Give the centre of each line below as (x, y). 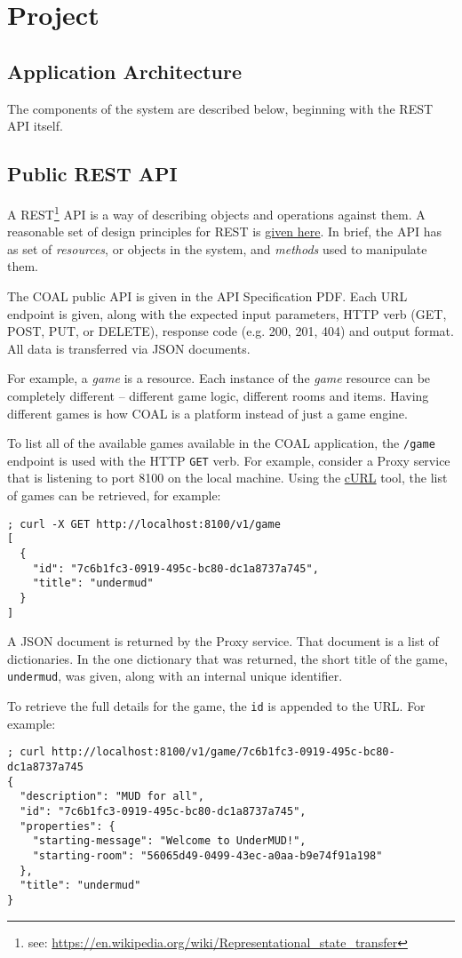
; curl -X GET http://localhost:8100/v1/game (144, 524)
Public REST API (92, 174)
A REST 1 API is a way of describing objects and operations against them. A (216, 212)
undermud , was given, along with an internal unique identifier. (175, 676)
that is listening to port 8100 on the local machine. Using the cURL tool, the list (227, 478)
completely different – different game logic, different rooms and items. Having (218, 395)
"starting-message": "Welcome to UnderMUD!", (169, 841)
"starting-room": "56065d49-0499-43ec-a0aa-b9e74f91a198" (207, 855)
